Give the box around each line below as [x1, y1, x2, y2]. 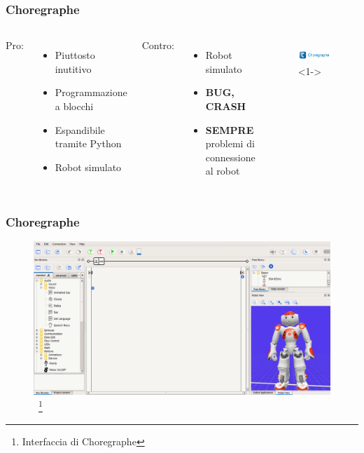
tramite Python [55, 136, 122, 151]
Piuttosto [55, 48, 95, 62]
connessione [205, 149, 255, 164]
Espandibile [55, 122, 105, 137]
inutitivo [55, 61, 92, 76]
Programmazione [55, 85, 127, 100]
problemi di [205, 136, 255, 151]
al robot [205, 163, 240, 178]
